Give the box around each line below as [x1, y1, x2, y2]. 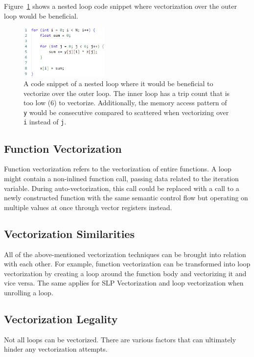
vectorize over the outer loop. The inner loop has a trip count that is [23, 88, 230, 98]
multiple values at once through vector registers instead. [4, 202, 172, 212]
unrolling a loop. [4, 287, 53, 297]
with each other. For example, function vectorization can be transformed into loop [4, 259, 251, 269]
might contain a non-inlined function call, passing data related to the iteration [4, 173, 239, 183]
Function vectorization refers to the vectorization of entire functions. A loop [4, 164, 231, 174]
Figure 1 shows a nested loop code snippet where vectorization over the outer [4, 1, 237, 11]
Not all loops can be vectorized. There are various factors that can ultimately [4, 334, 236, 344]
